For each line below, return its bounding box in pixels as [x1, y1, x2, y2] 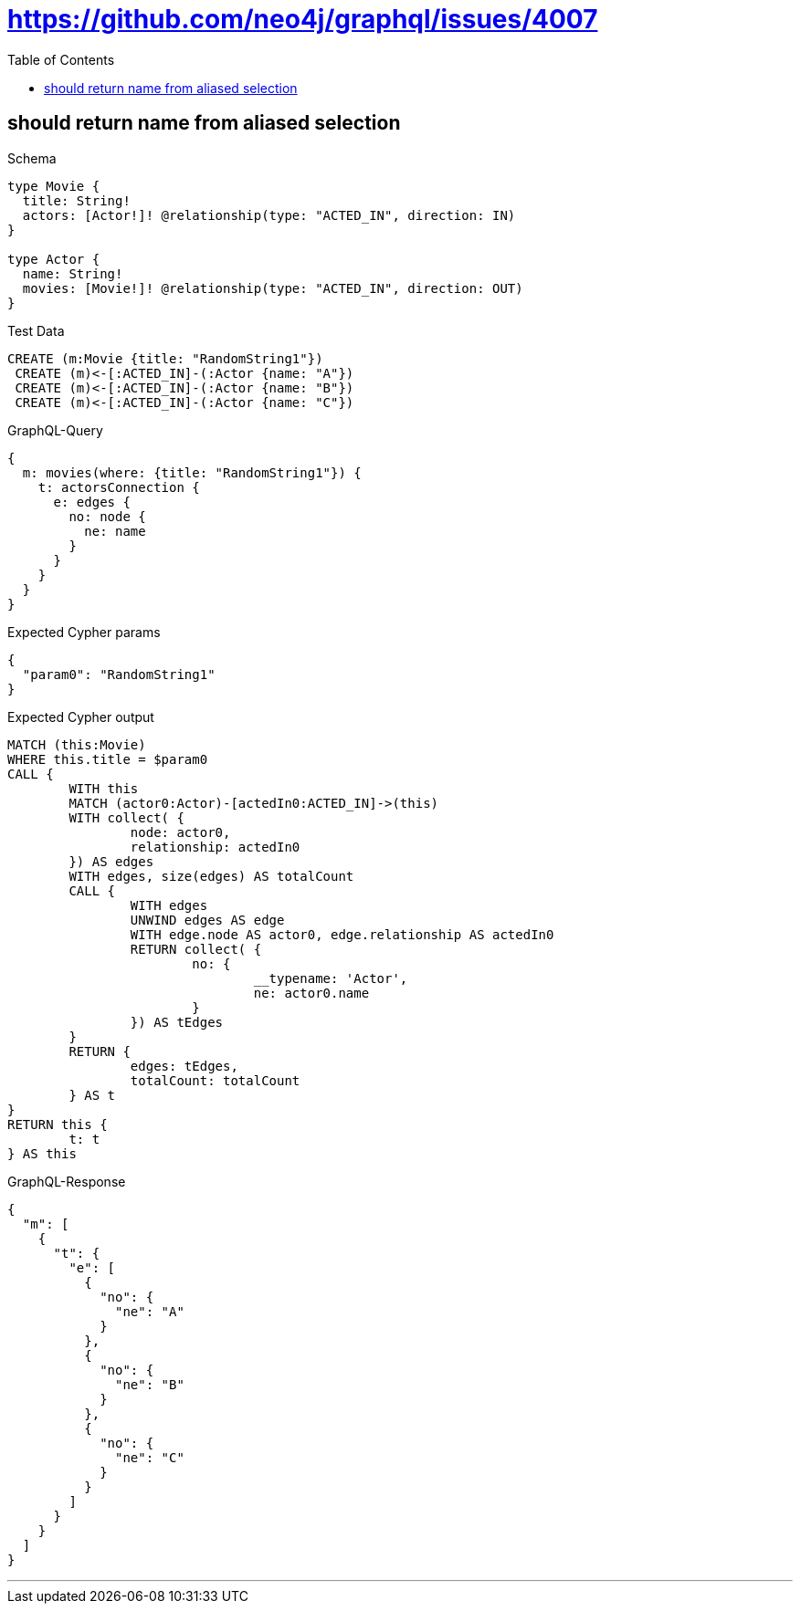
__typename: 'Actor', [253, 970, 408, 986]
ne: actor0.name [253, 985, 370, 1000]
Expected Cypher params [7, 623, 161, 640]
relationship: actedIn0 [130, 839, 300, 854]
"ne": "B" [115, 1376, 184, 1392]
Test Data [7, 322, 65, 339]
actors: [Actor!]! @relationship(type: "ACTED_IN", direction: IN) [22, 207, 516, 223]
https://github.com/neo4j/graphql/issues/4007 [7, 4, 598, 35]
